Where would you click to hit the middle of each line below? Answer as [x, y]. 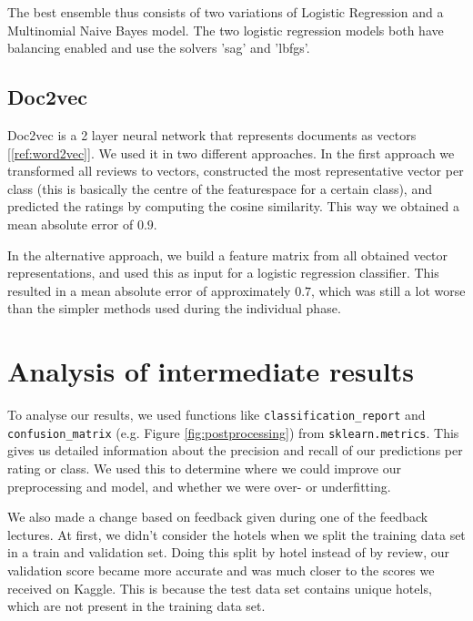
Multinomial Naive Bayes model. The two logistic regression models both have [226, 30]
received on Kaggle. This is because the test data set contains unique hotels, [220, 588]
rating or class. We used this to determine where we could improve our [204, 468]
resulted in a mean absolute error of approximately [149, 290]
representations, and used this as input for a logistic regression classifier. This [223, 273]
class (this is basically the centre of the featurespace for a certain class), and [220, 188]
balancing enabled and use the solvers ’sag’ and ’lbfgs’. [159, 48]
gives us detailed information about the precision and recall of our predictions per [235, 450]
